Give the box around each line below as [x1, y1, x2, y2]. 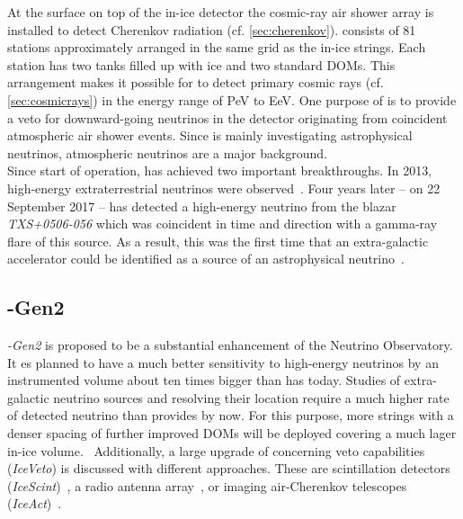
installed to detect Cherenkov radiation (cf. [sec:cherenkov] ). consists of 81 [7, 20, 416, 39]
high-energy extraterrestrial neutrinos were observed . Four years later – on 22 [7, 178, 441, 197]
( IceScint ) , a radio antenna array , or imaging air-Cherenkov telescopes [7, 476, 407, 495]
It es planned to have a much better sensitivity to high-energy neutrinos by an [7, 353, 439, 371]
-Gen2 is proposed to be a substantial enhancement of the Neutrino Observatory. [7, 336, 453, 354]
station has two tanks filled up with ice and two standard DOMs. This [7, 55, 396, 74]
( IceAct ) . [7, 494, 62, 513]
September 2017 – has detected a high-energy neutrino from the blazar [7, 196, 396, 215]
